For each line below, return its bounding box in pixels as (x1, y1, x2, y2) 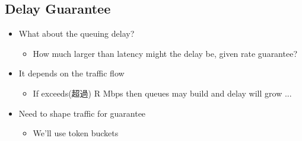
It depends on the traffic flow (18, 67, 125, 79)
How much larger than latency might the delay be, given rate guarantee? (33, 47, 298, 59)
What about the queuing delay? (18, 27, 135, 40)
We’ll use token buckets (33, 127, 119, 139)
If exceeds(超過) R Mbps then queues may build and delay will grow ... (33, 86, 292, 99)
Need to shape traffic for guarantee (18, 107, 146, 119)
